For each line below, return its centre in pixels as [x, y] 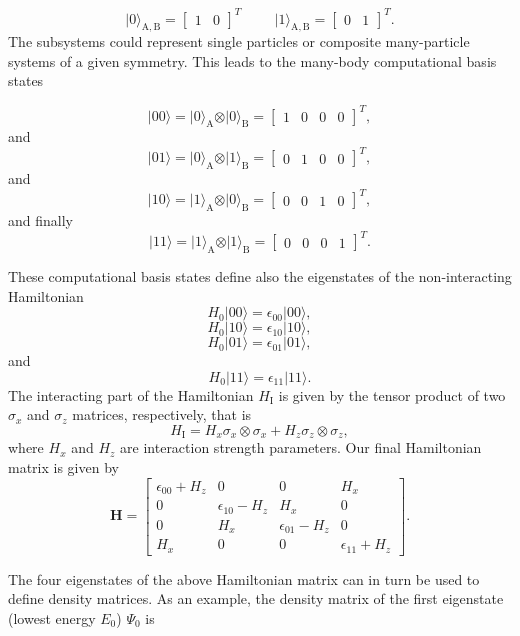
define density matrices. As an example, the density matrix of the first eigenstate [256, 598]
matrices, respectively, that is [162, 414]
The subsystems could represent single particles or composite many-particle [239, 41]
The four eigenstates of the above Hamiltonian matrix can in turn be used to [244, 578]
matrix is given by [63, 467]
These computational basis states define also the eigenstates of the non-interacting [260, 276]
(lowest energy [52, 617]
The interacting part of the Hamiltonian [131, 394]
